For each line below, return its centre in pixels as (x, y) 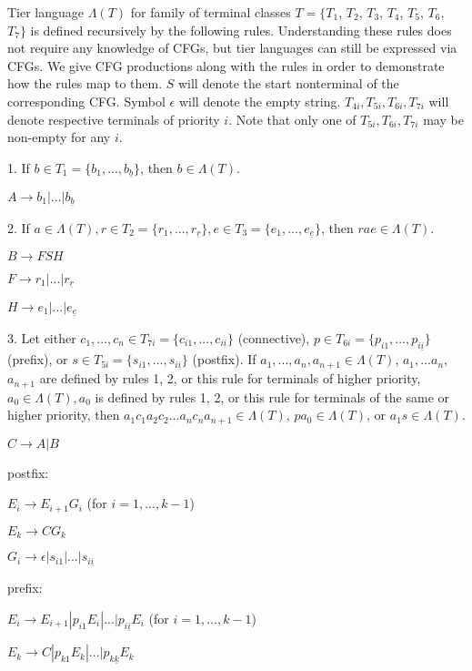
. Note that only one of (292, 119)
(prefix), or (38, 359)
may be (443, 119)
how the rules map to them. (85, 83)
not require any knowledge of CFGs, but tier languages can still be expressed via (232, 48)
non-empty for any (59, 137)
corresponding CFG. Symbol (86, 101)
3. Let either (42, 337)
